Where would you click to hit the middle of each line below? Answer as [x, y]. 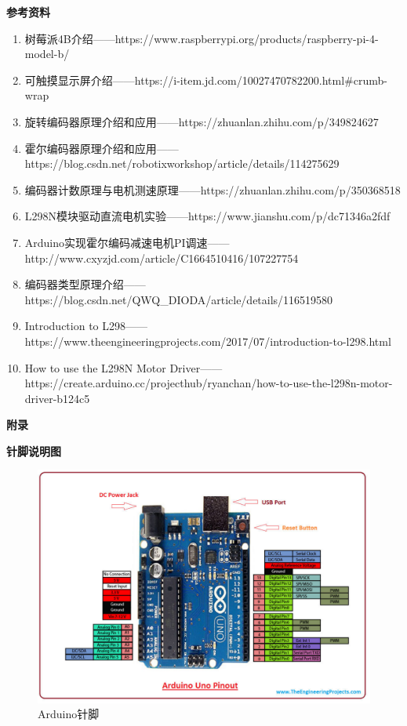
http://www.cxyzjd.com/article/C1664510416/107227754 [162, 258]
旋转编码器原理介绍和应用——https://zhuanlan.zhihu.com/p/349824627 [202, 121]
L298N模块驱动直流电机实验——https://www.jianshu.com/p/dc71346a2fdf [207, 216]
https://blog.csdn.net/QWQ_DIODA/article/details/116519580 [179, 299]
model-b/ [47, 54]
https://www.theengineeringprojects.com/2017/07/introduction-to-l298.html [208, 341]
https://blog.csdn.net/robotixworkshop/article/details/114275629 [182, 163]
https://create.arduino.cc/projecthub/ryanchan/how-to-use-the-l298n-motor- [209, 383]
